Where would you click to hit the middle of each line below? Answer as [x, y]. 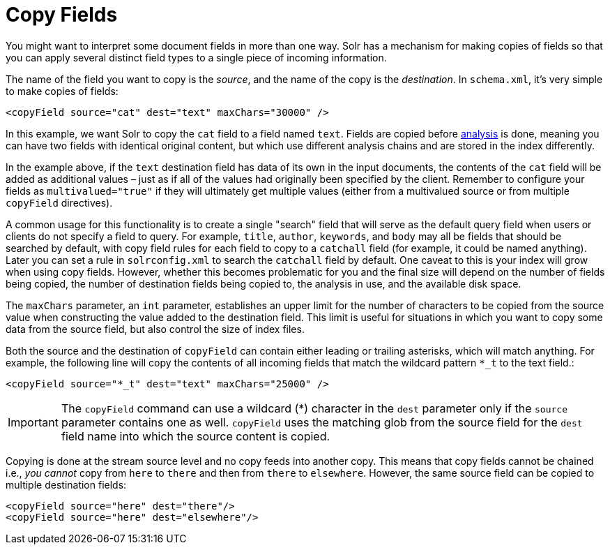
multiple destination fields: [66, 484]
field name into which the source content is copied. [196, 436]
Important [33, 422]
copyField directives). [59, 202]
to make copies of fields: [62, 91]
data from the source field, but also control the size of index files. [155, 329]
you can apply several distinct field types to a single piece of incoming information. [196, 57]
